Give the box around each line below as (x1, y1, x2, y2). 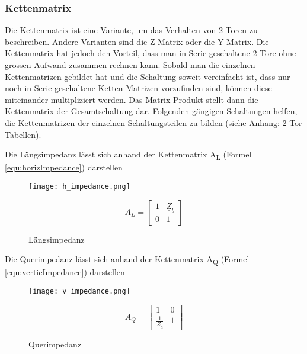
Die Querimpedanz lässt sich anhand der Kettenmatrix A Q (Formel (5, 253, 250, 266)
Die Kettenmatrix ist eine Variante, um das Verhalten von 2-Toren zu (5, 24, 258, 36)
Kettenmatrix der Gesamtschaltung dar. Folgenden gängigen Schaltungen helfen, (5, 105, 298, 117)
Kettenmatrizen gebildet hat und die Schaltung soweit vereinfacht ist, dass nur (5, 70, 290, 82)
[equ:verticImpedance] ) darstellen (5, 266, 125, 278)
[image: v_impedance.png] (28, 287, 130, 295)
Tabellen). (5, 128, 41, 140)
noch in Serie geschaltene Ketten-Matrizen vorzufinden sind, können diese (5, 82, 272, 94)
